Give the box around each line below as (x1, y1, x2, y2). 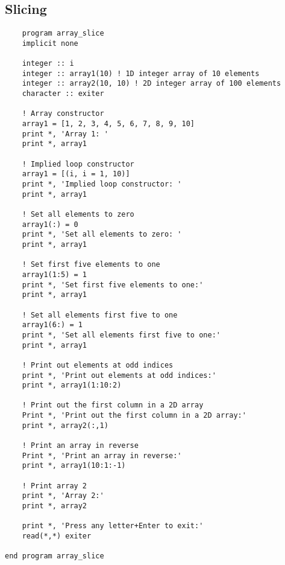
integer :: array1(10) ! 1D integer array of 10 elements (22, 69, 260, 78)
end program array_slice (5, 552, 104, 561)
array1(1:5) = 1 (22, 270, 87, 279)
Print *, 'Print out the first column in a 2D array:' (22, 411, 246, 420)
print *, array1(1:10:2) (22, 381, 122, 390)
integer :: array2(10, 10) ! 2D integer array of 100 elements (22, 79, 281, 88)
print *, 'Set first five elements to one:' (22, 280, 204, 289)
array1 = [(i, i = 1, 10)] (22, 170, 130, 179)
